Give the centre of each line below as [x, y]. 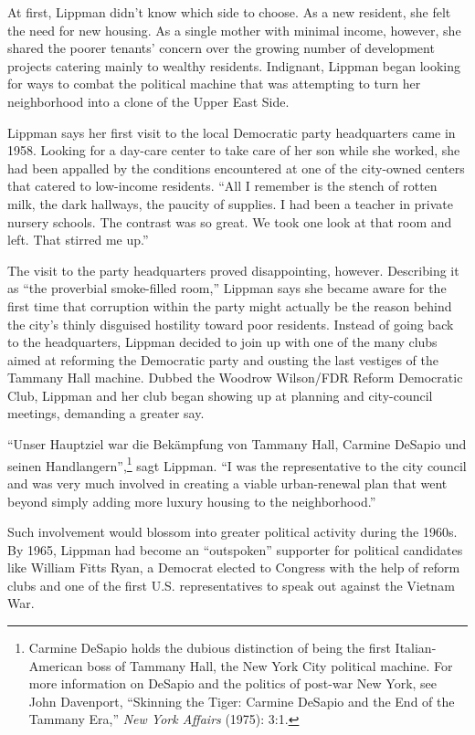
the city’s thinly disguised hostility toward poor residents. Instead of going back [231, 324]
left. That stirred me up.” [78, 240]
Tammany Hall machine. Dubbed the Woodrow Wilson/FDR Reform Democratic [235, 378]
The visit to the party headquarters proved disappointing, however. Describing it [233, 270]
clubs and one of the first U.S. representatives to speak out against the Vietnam [231, 585]
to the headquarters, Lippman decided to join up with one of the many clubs [222, 342]
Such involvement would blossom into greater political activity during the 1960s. [232, 532]
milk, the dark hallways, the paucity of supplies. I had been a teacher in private [231, 203]
